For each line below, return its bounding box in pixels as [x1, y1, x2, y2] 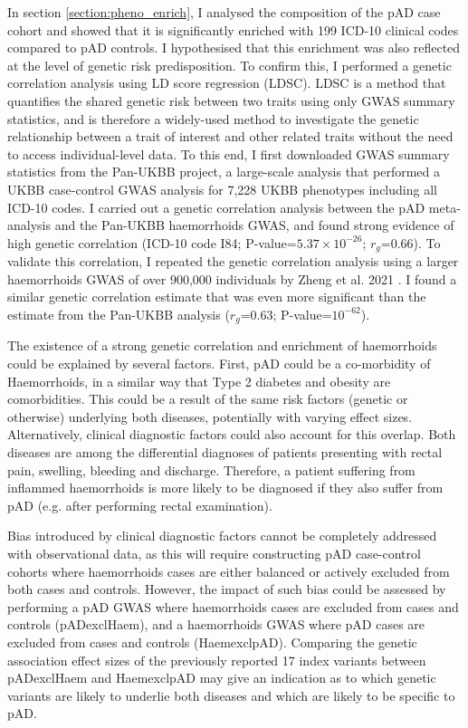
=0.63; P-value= [240, 304, 332, 323]
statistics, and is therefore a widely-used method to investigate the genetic [7, 109, 419, 128]
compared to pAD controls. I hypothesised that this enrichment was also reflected [7, 38, 461, 57]
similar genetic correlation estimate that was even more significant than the [7, 287, 426, 306]
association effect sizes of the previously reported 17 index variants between [7, 650, 426, 669]
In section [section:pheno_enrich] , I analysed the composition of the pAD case [7, 3, 441, 21]
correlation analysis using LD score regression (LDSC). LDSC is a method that [7, 73, 446, 92]
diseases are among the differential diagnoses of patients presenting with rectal [7, 442, 443, 461]
